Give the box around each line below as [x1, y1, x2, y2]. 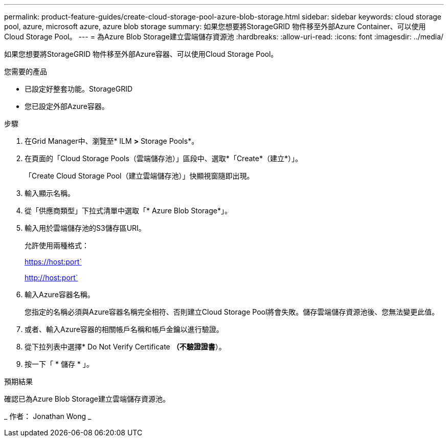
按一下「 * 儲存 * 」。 [25, 360, 94, 368]
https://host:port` [25, 257, 82, 266]
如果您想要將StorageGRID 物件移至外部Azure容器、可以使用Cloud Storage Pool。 [4, 50, 278, 58]
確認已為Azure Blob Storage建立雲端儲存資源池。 [4, 394, 170, 403]
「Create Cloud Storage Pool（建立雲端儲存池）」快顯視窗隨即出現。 [25, 171, 254, 180]
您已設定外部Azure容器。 [25, 102, 109, 111]
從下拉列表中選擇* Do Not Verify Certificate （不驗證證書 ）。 [25, 342, 226, 351]
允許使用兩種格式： [25, 241, 89, 250]
